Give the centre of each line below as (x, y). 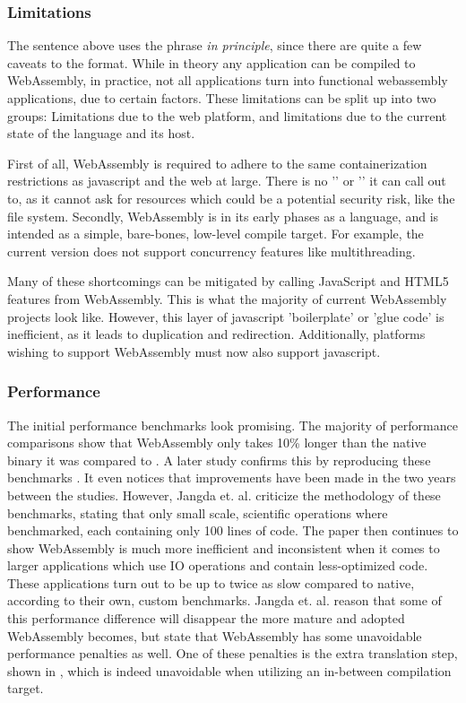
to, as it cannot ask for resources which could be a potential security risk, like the (231, 198)
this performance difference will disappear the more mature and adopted (206, 618)
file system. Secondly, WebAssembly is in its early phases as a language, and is (223, 216)
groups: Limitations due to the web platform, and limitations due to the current (227, 115)
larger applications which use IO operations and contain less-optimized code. (218, 565)
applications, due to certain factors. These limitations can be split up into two (222, 98)
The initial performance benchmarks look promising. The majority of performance (233, 425)
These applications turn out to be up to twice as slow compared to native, (211, 582)
